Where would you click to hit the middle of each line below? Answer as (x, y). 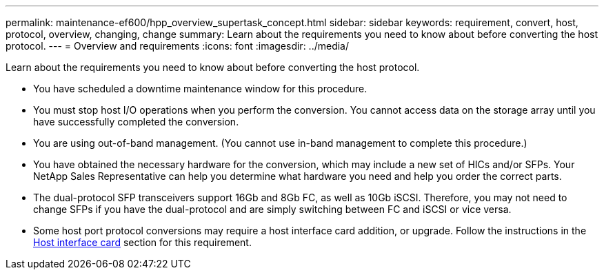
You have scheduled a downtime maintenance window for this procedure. (200, 89)
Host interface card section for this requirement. (142, 242)
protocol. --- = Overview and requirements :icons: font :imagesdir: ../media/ (178, 46)
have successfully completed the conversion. (136, 122)
